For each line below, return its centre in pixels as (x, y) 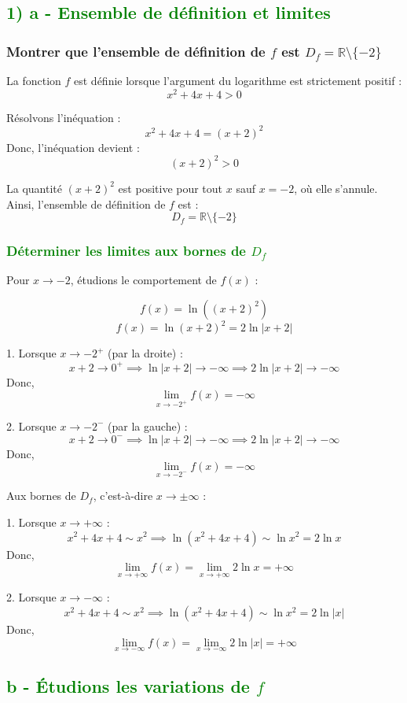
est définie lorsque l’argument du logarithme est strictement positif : (238, 81)
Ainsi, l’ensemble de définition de (86, 203)
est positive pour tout (170, 188)
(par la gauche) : (148, 425)
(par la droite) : (145, 353)
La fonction (34, 81)
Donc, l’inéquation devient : (73, 147)
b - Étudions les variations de (128, 686)
